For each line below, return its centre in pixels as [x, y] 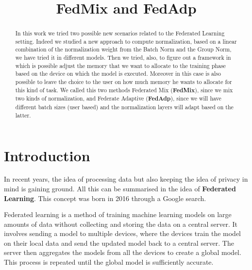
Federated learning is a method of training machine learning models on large [118, 214]
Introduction [47, 156]
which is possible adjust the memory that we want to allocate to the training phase [120, 65]
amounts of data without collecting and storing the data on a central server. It [121, 224]
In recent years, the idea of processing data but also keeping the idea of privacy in [126, 179]
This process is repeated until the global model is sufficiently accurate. [109, 262]
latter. [23, 115]
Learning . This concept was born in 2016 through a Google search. [105, 198]
